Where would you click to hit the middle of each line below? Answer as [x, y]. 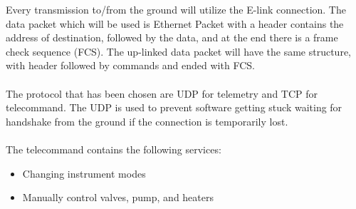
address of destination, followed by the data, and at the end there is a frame [172, 37]
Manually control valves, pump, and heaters [118, 197]
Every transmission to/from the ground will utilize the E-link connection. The [176, 9]
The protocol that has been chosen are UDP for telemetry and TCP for [162, 93]
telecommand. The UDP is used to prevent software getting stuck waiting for [174, 107]
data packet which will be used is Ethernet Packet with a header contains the [175, 23]
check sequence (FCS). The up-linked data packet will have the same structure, [179, 51]
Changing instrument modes [84, 173]
